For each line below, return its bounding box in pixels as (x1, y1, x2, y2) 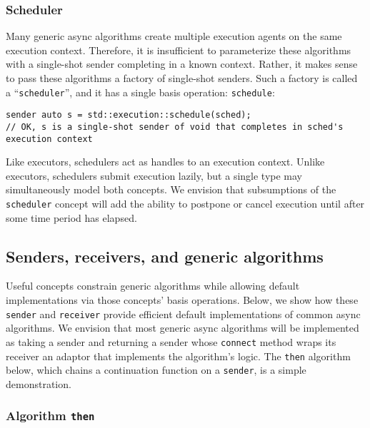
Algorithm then (6, 407, 95, 424)
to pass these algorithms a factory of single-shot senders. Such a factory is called (6, 71, 358, 85)
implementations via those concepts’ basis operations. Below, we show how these (6, 292, 359, 307)
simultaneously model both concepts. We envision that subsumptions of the (6, 182, 336, 197)
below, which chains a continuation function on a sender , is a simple (6, 362, 306, 377)
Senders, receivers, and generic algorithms (6, 245, 324, 267)
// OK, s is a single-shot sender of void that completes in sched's (6, 121, 344, 132)
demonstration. (6, 376, 71, 391)
